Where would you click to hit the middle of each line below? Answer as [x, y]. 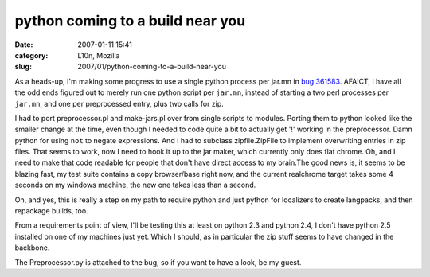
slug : [23, 67]
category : [31, 55]
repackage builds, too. [51, 211]
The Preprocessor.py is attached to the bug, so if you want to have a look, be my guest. [158, 262]
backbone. [32, 248]
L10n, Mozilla [99, 55]
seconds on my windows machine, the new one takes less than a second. [135, 185]
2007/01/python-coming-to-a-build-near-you [152, 67]
